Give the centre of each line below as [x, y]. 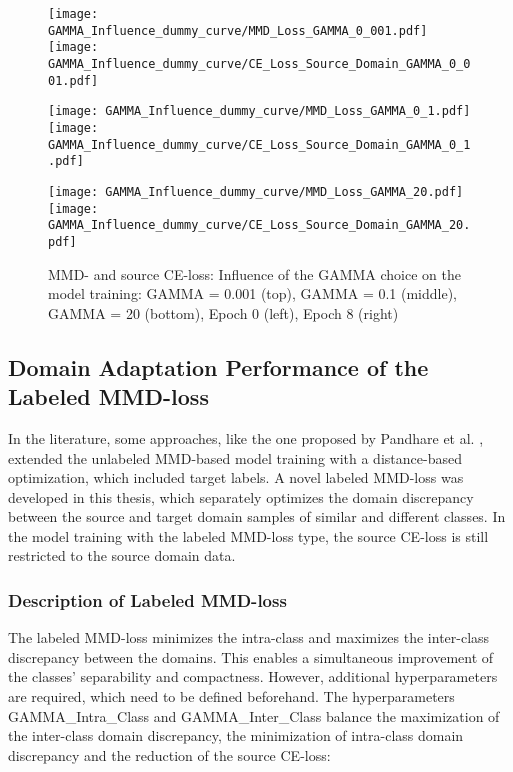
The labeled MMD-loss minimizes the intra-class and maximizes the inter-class [249, 637]
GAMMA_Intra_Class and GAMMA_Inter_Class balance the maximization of [254, 715]
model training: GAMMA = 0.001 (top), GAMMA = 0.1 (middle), [253, 293]
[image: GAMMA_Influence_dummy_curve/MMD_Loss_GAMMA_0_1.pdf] [259, 111]
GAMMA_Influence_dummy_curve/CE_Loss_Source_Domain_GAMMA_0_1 [259, 144]
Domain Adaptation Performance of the [218, 366]
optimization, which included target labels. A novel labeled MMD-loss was [236, 477]
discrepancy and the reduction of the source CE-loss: [169, 754]
